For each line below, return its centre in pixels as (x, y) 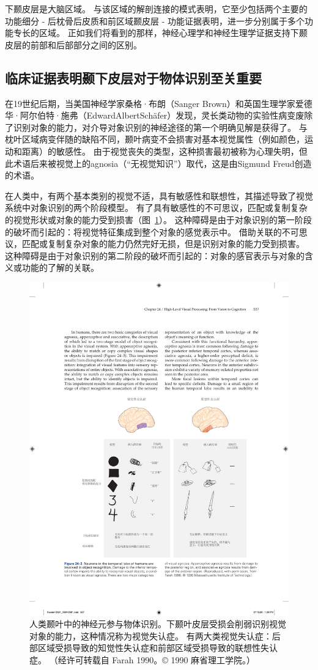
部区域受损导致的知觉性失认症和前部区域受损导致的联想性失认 (153, 648)
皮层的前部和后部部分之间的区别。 (73, 44)
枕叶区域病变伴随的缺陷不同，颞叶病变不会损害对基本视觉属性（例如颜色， (155, 139)
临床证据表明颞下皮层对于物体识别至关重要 (133, 77)
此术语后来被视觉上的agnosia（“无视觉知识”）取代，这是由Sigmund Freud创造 (158, 163)
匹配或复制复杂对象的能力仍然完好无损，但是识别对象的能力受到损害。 (163, 244)
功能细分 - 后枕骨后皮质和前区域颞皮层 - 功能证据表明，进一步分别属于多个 (155, 20)
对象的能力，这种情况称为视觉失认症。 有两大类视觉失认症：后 (155, 635)
